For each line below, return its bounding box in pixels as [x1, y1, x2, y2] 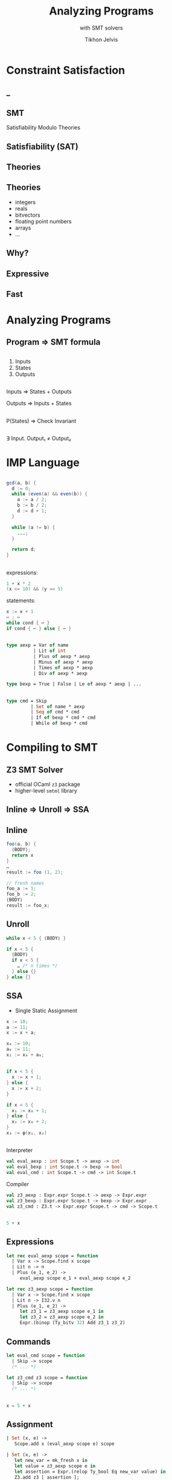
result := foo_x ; [6, 902, 50, 908]
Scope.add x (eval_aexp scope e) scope [14, 1441, 115, 1447]
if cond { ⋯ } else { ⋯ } [6, 625, 71, 631]
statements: [6, 597, 36, 604]
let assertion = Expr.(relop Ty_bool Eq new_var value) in [14, 1469, 166, 1475]
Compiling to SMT [6, 741, 98, 754]
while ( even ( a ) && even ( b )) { [11, 491, 88, 497]
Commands [6, 1336, 51, 1347]
